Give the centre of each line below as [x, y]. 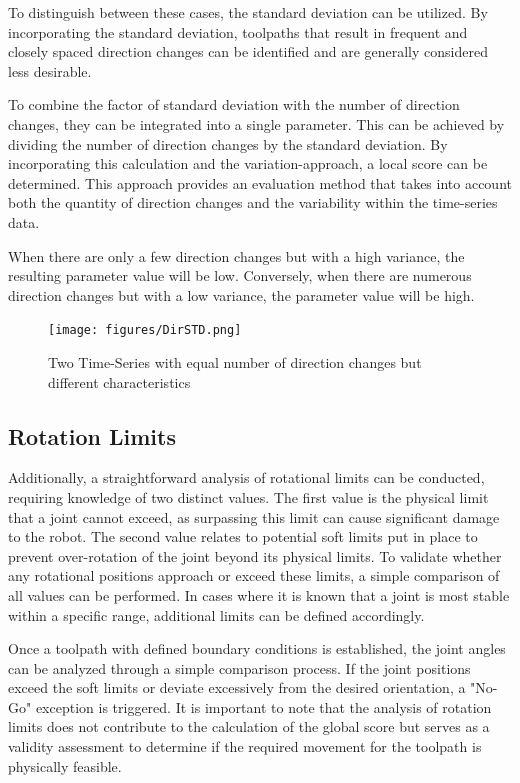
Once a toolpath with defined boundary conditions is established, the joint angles [257, 648]
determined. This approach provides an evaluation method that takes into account [260, 182]
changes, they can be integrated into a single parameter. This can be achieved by [256, 123]
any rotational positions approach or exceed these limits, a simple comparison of [254, 575]
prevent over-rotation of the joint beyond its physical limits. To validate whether [255, 555]
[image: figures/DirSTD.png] [145, 330]
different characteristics [119, 381]
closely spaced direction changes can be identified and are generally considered [248, 51]
